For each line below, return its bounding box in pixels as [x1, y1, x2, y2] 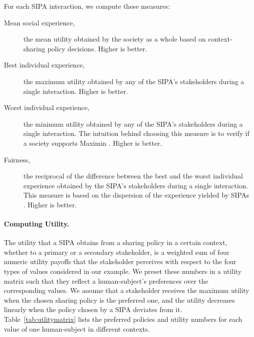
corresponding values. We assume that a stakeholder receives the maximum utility [4, 285, 250, 295]
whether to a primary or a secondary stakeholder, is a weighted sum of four [4, 247, 230, 257]
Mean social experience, [4, 17, 75, 27]
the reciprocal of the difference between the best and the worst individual [23, 171, 243, 181]
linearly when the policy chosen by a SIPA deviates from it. [4, 304, 182, 315]
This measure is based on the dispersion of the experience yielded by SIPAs [23, 190, 250, 200]
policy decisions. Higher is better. [47, 43, 148, 53]
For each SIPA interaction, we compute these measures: [4, 1, 170, 11]
